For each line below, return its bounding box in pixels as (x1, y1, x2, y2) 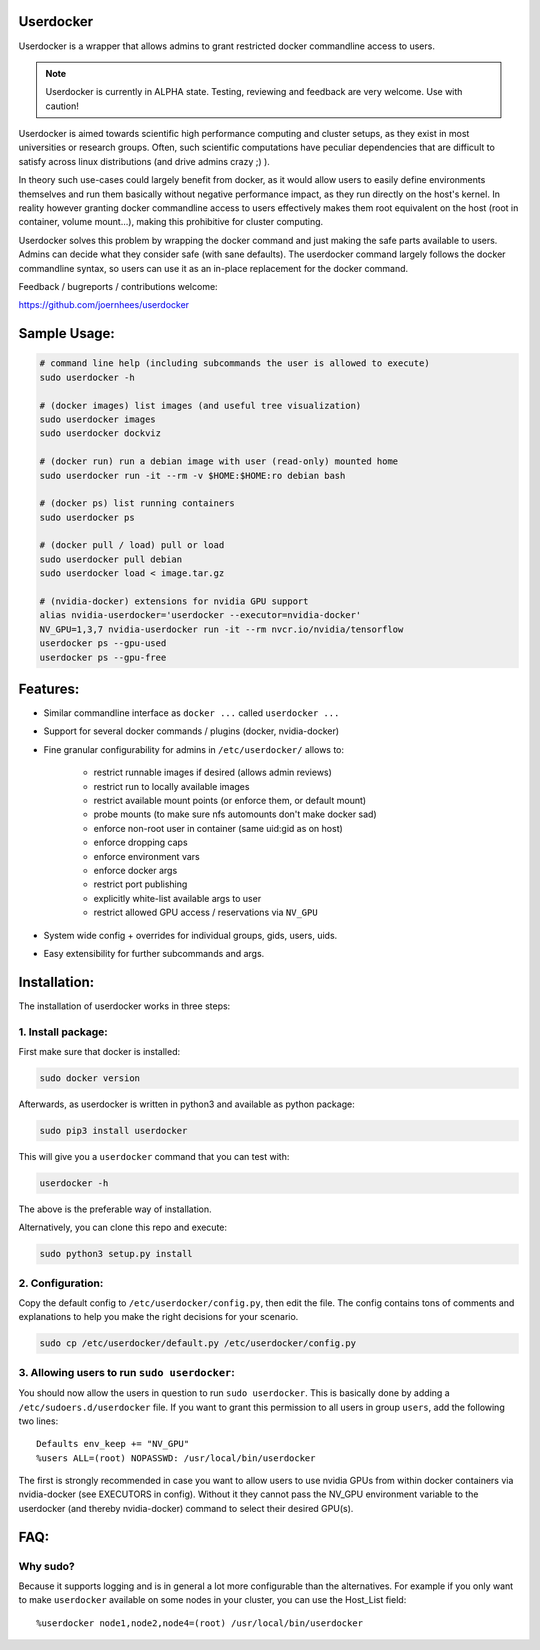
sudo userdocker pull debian (39, 553, 183, 565)
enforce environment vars (93, 850, 200, 862)
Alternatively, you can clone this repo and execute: (18, 1221, 228, 1234)
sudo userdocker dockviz (39, 428, 162, 439)
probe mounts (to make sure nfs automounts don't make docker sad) (93, 808, 377, 820)
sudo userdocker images (39, 413, 157, 425)
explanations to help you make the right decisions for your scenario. (18, 1311, 299, 1323)
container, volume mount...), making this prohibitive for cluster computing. (18, 216, 324, 228)
